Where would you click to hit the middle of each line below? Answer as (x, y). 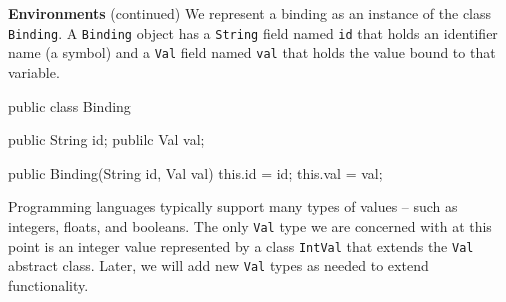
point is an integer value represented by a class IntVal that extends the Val (241, 245)
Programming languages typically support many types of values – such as (233, 206)
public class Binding (69, 105)
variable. (34, 71)
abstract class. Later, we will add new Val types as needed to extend (218, 265)
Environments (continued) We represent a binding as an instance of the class (250, 13)
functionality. (48, 284)
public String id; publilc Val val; (106, 139)
